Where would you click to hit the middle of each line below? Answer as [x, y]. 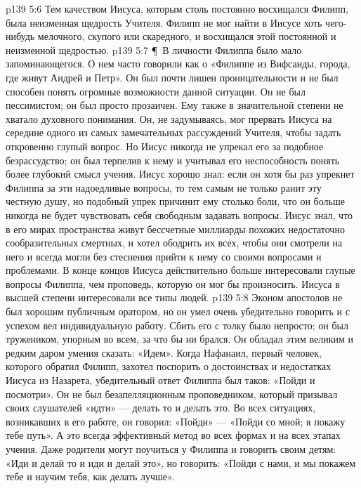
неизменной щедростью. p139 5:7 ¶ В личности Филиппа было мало [154, 50]
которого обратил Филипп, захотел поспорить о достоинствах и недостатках [169, 366]
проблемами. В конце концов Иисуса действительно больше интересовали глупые [180, 270]
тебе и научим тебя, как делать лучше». [90, 476]
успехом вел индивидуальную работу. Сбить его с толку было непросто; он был [177, 325]
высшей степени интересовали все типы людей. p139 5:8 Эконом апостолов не [174, 297]
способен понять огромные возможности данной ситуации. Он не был [156, 91]
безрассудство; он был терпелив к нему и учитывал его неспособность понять [173, 160]
